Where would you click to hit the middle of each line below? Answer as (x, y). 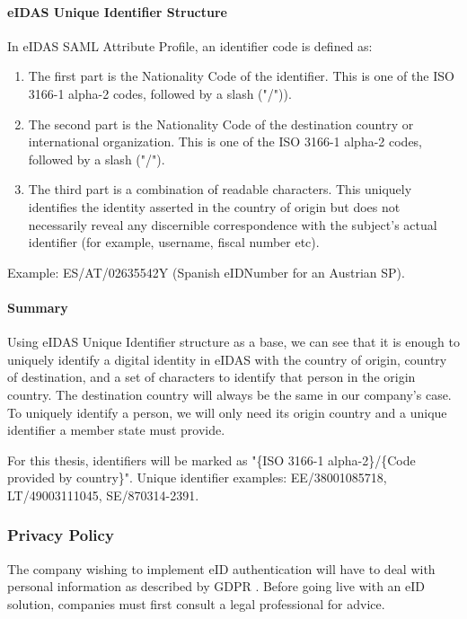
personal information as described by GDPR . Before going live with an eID (216, 586)
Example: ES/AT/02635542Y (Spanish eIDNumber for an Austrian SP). (206, 272)
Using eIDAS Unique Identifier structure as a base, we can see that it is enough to (233, 342)
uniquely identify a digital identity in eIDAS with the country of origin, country (227, 359)
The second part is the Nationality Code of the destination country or (221, 124)
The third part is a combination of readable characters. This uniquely (220, 189)
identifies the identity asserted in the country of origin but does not (214, 206)
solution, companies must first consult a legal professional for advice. (196, 603)
